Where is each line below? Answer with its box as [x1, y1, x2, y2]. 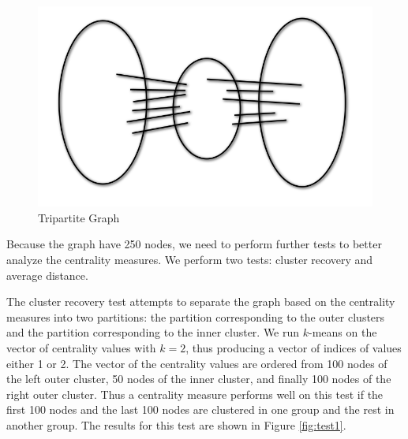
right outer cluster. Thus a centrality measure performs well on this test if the [6, 385, 384, 402]
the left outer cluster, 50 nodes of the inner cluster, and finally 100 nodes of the [6, 370, 391, 387]
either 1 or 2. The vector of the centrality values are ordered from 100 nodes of [6, 355, 387, 371]
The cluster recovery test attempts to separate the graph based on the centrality [6, 293, 395, 310]
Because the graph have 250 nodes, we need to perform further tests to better [6, 236, 382, 252]
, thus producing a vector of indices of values [185, 340, 402, 356]
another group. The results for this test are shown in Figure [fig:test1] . [6, 417, 346, 433]
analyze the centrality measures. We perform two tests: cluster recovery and [6, 251, 373, 268]
